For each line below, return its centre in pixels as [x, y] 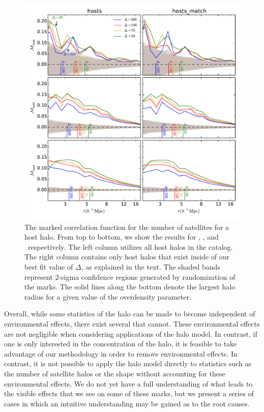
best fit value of [49, 266]
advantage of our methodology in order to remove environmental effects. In [121, 353]
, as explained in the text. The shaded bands [151, 266]
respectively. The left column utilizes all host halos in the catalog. [130, 246]
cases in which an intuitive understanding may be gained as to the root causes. [127, 403]
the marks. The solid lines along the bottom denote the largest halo [130, 287]
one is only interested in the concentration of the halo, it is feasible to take [121, 344]
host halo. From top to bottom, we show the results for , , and [122, 237]
